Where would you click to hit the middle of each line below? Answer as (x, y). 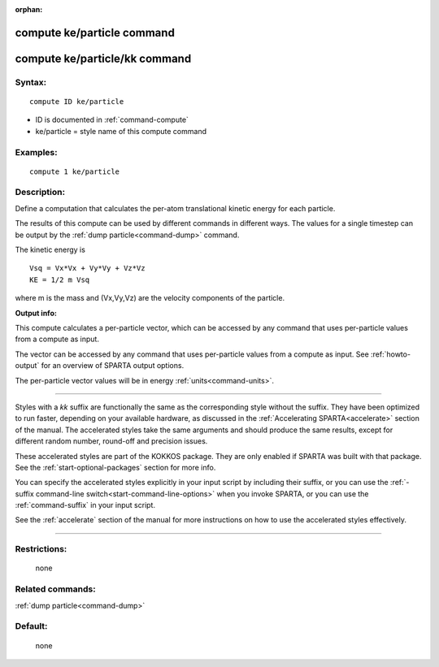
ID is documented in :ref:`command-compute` (112, 120)
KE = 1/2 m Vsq (60, 279)
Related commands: (56, 589)
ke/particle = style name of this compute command (121, 131)
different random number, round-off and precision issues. (111, 441)
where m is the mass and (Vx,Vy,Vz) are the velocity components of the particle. (150, 298)
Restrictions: (41, 549)
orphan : (29, 9)
